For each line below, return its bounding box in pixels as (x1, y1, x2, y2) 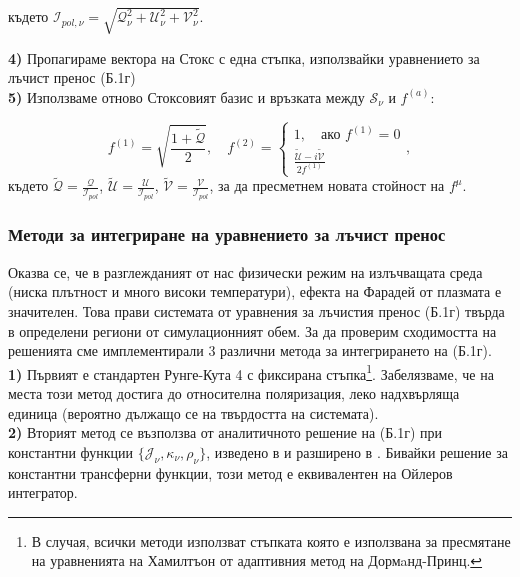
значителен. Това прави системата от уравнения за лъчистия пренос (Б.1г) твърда (8, 300, 505, 321)
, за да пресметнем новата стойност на (209, 175, 445, 196)
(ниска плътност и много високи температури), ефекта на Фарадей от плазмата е (8, 281, 502, 302)
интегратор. (8, 482, 78, 503)
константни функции (8, 441, 134, 462)
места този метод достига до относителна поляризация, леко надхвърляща (8, 382, 460, 403)
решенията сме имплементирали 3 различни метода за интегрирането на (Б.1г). (8, 340, 492, 361)
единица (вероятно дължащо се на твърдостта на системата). (8, 402, 379, 423)
